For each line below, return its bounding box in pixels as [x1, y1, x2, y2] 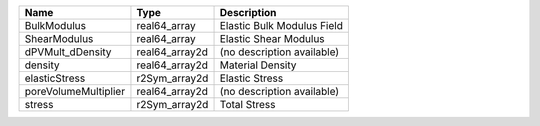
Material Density [219, 58, 297, 72]
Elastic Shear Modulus [219, 32, 325, 45]
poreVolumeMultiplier [24, 85, 125, 98]
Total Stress [219, 98, 276, 111]
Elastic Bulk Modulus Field [219, 19, 344, 32]
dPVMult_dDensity [24, 45, 112, 59]
